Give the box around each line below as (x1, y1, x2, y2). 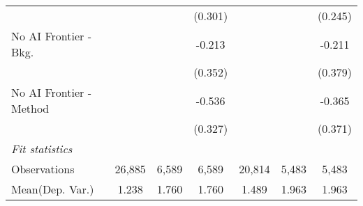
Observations (11, 161, 75, 177)
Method (11, 100, 50, 116)
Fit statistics (11, 141, 73, 157)
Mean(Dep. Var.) (11, 181, 94, 197)
